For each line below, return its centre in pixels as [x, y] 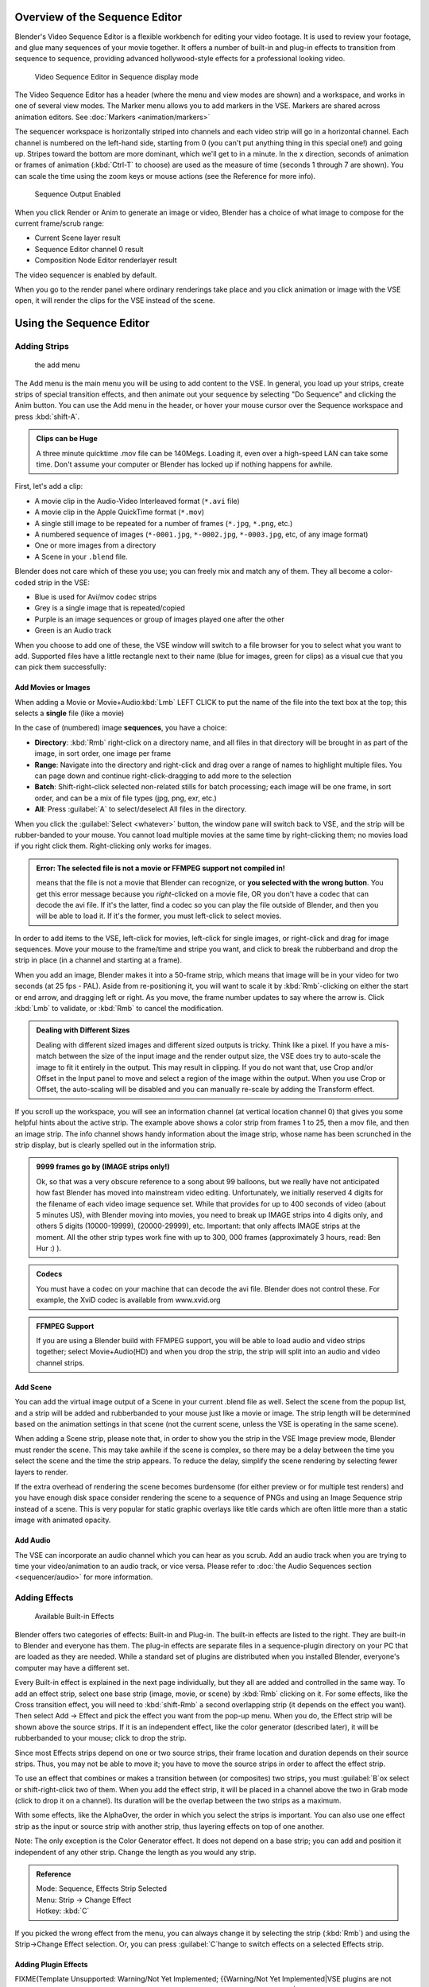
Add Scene [33, 1387]
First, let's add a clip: [49, 486]
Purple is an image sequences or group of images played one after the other [160, 619]
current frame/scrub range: [60, 223]
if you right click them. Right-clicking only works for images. [113, 846]
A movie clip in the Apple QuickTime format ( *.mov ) [120, 512]
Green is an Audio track [73, 630]
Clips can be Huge [67, 439]
